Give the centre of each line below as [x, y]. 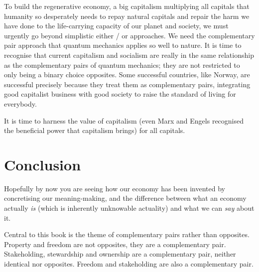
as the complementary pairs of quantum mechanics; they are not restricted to [122, 65]
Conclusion [43, 164]
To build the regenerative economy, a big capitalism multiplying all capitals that [127, 6]
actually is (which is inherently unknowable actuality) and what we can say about [129, 208]
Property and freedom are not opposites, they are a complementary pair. [115, 244]
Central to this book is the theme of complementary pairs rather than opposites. [127, 234]
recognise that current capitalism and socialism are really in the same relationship [129, 55]
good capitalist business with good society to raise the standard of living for [120, 94]
